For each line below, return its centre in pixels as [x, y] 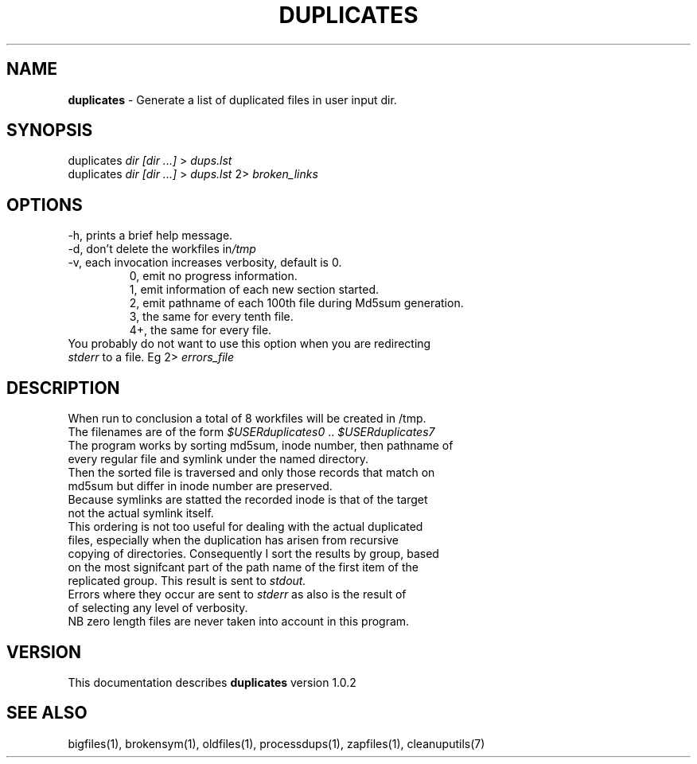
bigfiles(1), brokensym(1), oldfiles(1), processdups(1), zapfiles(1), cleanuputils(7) [276, 743]
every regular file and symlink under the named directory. [218, 459]
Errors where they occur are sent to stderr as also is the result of [237, 594]
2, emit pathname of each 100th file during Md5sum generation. [296, 303]
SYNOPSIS [50, 131]
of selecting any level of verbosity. [158, 608]
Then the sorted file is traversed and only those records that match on [251, 473]
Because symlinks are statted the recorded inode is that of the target [248, 500]
